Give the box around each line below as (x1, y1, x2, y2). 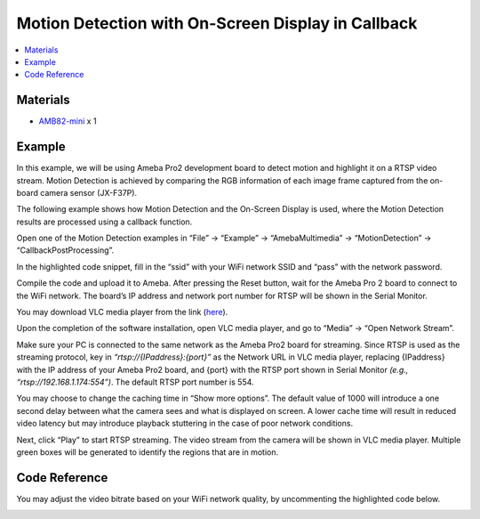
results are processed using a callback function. (16, 216, 193, 227)
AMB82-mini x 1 (38, 116, 97, 126)
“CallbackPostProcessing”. (16, 245, 115, 255)
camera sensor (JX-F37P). (40, 187, 138, 198)
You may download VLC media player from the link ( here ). (16, 307, 228, 318)
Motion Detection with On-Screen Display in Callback (16, 13, 418, 33)
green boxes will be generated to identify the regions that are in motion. (16, 446, 279, 458)
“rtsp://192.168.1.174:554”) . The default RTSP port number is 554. (16, 377, 254, 387)
